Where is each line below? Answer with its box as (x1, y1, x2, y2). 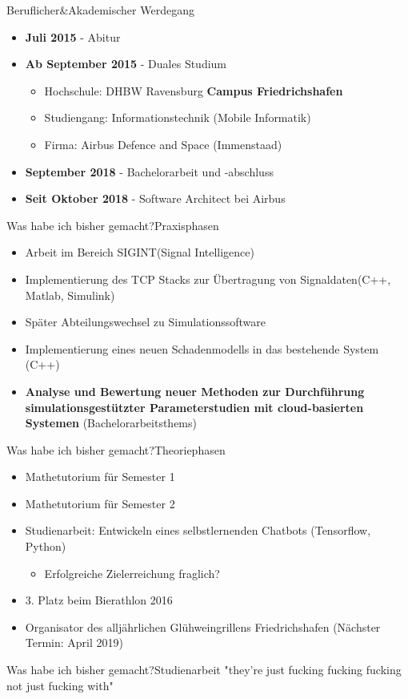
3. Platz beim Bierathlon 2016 (25, 592, 173, 608)
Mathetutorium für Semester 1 (25, 468, 175, 485)
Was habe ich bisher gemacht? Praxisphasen (6, 216, 219, 233)
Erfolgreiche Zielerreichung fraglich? (44, 564, 220, 581)
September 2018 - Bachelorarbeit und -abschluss (25, 163, 274, 180)
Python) (25, 538, 66, 555)
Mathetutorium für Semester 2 (25, 495, 175, 511)
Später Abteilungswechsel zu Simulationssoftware (25, 313, 266, 330)
